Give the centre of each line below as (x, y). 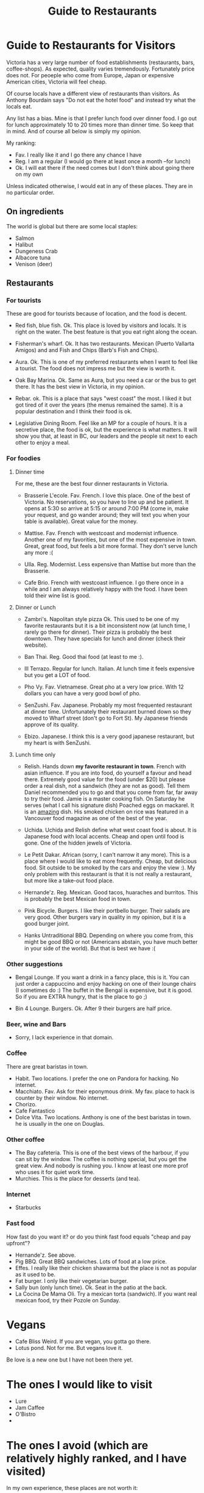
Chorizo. (26, 1104)
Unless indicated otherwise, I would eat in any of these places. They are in (100, 186)
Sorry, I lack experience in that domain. (64, 1038)
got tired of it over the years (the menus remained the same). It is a (99, 405)
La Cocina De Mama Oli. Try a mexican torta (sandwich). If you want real (106, 1294)
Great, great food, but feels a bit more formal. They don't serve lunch (111, 546)
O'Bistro (25, 1414)
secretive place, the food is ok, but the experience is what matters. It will (106, 430)
